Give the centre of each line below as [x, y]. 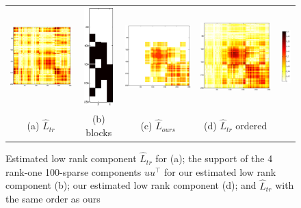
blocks [99, 132]
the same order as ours [53, 199]
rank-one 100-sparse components [74, 171]
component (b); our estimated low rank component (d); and [131, 185]
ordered [251, 126]
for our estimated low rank [220, 171]
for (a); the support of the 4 [214, 158]
